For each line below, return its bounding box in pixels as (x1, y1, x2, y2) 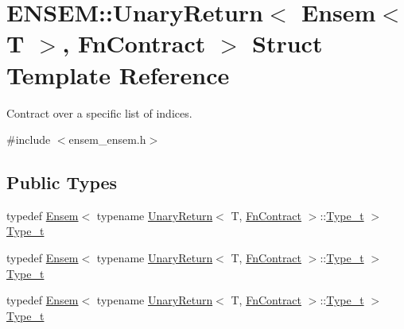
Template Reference (6, 58, 230, 91)
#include (6, 131, 51, 148)
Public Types (6, 170, 118, 195)
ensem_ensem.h (68, 131, 146, 148)
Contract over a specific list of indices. (6, 104, 192, 121)
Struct (252, 27, 323, 60)
